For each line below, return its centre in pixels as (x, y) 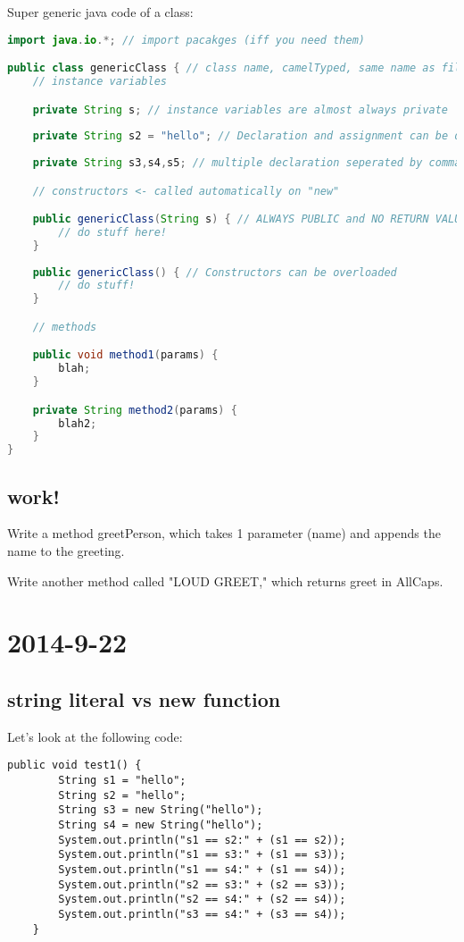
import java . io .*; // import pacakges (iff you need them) (186, 40)
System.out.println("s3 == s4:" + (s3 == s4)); (202, 914)
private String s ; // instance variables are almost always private (240, 109)
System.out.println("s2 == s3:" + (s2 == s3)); (202, 884)
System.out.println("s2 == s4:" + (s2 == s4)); (202, 900)
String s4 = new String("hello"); (161, 824)
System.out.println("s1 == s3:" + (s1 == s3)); (202, 855)
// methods (65, 327)
